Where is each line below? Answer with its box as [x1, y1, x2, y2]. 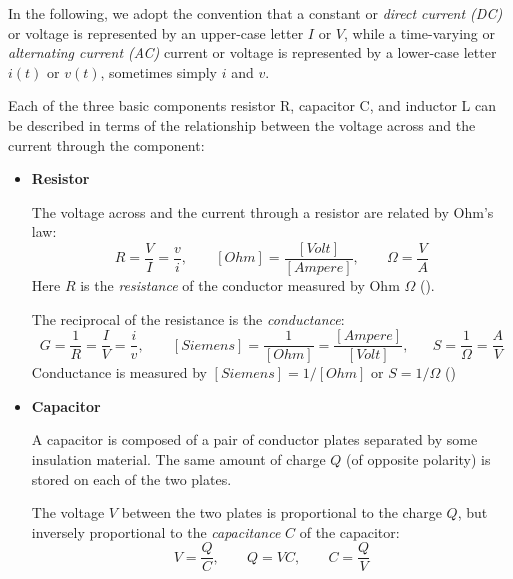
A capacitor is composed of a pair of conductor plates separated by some [31, 429, 478, 450]
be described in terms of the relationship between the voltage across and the [8, 114, 476, 135]
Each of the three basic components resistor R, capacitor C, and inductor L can [8, 95, 496, 116]
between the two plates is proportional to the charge [121, 502, 442, 523]
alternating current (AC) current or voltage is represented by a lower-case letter [8, 42, 497, 63]
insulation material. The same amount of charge [31, 449, 326, 470]
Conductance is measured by [31, 362, 207, 383]
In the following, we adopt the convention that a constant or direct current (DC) [8, 3, 503, 23]
